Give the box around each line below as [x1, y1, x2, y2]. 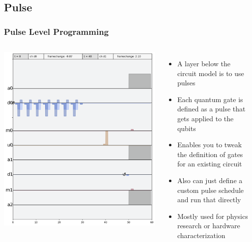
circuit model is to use [177, 68, 244, 78]
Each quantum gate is [177, 94, 243, 104]
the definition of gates [177, 149, 243, 159]
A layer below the [177, 58, 231, 68]
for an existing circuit [177, 159, 242, 169]
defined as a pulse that [177, 104, 246, 114]
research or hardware [177, 220, 240, 231]
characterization [177, 230, 225, 240]
